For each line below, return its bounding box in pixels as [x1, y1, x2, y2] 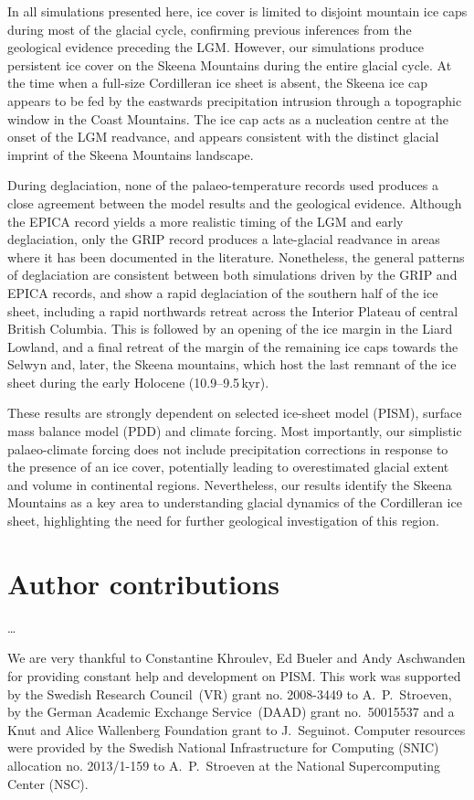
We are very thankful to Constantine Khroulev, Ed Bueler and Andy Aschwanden [7, 648, 466, 667]
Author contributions [7, 564, 279, 602]
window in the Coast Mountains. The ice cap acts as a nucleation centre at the [7, 109, 448, 128]
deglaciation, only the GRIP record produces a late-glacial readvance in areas [7, 229, 440, 249]
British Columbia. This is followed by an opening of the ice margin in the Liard [7, 319, 453, 338]
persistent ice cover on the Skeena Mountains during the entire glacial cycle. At [7, 55, 452, 74]
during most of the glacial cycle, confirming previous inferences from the [7, 19, 412, 38]
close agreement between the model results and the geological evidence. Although [7, 193, 462, 212]
